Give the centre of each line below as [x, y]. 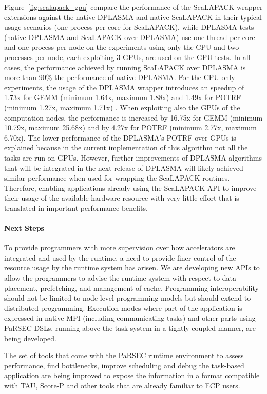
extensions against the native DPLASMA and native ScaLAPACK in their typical [133, 17]
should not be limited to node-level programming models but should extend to [128, 298]
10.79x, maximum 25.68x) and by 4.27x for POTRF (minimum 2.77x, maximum [130, 127]
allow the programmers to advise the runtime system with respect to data [120, 278]
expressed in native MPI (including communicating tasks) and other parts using [130, 318]
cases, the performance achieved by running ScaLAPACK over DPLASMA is [125, 67]
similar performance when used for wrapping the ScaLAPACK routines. [117, 178]
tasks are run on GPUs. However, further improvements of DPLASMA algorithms [133, 157]
